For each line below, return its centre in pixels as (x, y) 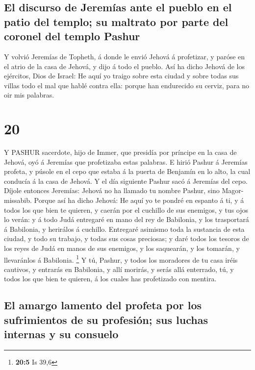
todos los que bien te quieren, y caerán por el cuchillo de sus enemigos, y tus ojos (126, 210)
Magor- (233, 190)
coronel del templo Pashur (72, 36)
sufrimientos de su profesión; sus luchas (106, 319)
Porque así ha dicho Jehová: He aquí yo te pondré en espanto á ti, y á (139, 200)
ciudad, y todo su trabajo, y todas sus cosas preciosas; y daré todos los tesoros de (127, 238)
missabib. (18, 200)
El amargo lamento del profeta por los (103, 305)
